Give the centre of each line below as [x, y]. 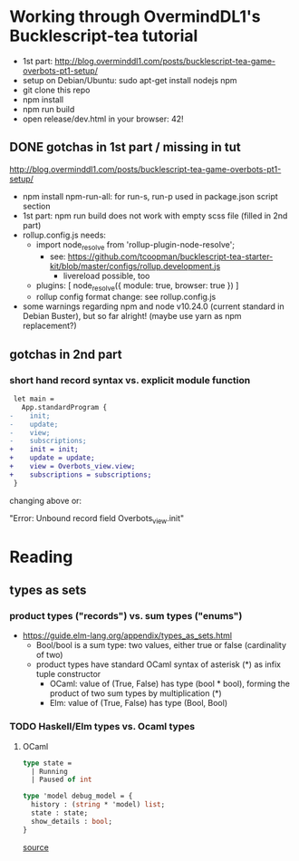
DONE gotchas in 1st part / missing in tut [125, 147]
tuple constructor [68, 674]
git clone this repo [56, 90]
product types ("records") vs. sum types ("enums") [126, 615]
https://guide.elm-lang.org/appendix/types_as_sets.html [127, 635]
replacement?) [49, 326]
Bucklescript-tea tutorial [104, 36]
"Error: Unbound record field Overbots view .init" [97, 519]
